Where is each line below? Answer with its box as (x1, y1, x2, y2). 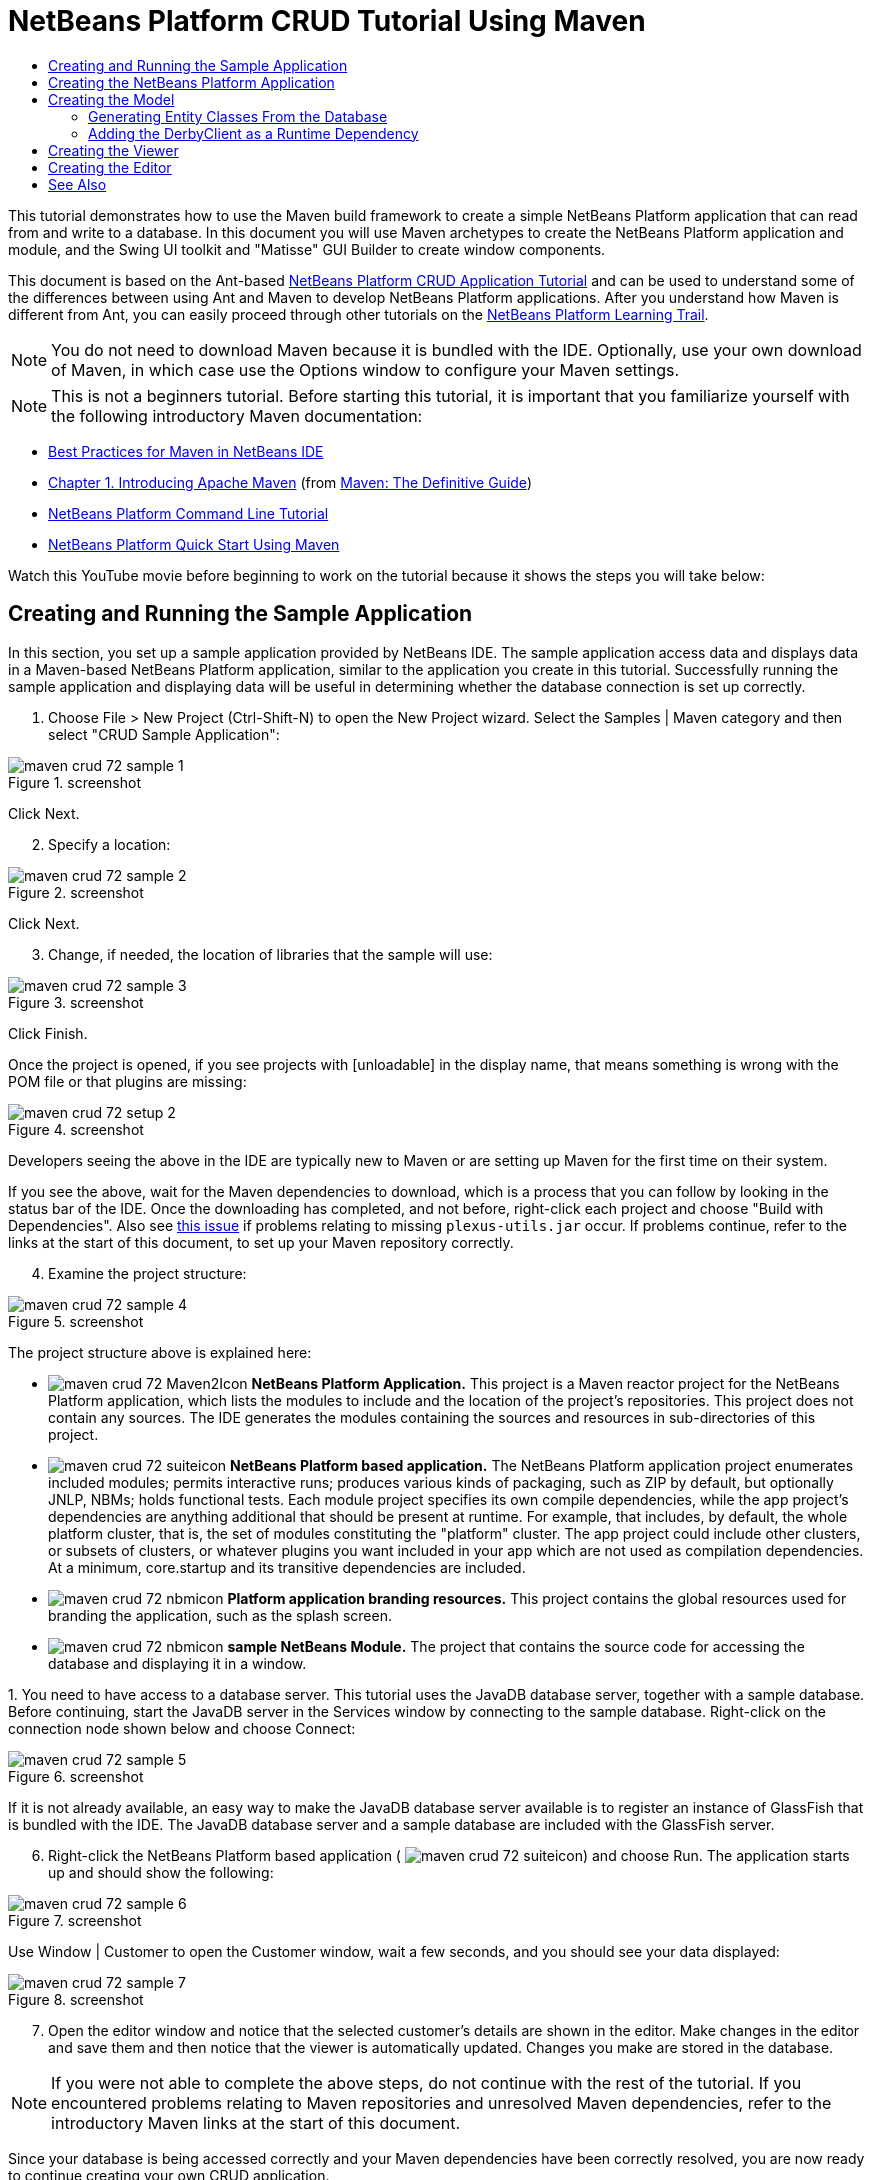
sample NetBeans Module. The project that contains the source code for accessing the (227, 1637, 805, 1655)
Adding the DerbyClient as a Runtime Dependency (88, 124, 419, 142)
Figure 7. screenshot (8, 1911, 142, 1929)
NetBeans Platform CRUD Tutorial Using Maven (8, 4, 646, 38)
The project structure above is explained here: (8, 1343, 312, 1361)
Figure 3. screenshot (8, 993, 144, 1011)
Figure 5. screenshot (8, 1312, 144, 1330)
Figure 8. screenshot (8, 1990, 144, 2008)
